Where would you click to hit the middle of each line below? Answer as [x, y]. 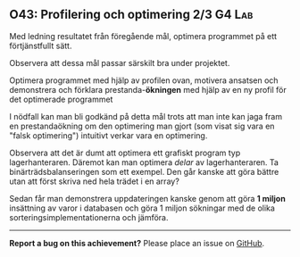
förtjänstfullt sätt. [41, 46]
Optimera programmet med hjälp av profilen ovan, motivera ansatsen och [144, 80]
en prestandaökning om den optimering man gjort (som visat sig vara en [142, 126]
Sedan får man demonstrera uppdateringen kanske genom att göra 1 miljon [147, 198]
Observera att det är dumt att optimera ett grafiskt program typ [125, 153]
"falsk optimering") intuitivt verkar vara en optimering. [108, 135]
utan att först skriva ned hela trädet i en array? [95, 181]
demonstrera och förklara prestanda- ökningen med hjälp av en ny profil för [148, 89]
